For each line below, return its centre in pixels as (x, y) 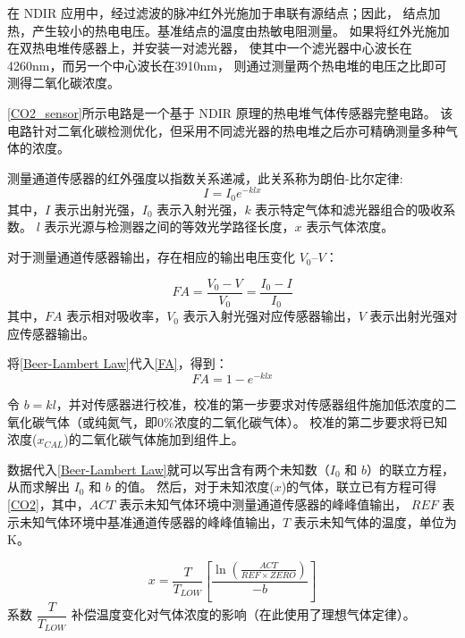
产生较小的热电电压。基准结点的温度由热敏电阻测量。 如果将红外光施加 (241, 30)
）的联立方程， (410, 469)
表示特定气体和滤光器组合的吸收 (349, 209)
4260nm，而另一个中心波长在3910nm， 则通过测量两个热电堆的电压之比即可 (227, 65)
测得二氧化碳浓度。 (63, 83)
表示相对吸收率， (117, 316)
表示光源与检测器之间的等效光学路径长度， (169, 227)
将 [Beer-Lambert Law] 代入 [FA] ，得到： (118, 363)
